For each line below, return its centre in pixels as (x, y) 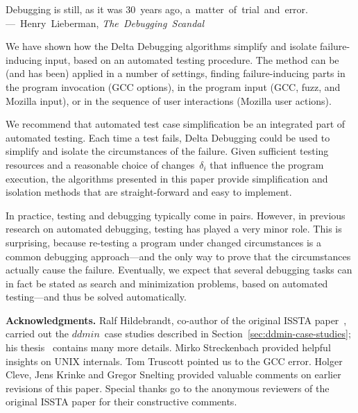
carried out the (37, 334)
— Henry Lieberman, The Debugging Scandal (105, 23)
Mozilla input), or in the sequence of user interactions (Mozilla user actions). (169, 100)
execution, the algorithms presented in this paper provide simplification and (167, 178)
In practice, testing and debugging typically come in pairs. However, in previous (176, 215)
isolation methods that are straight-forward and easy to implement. (149, 192)
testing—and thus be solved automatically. (96, 297)
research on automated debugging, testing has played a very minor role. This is (174, 229)
